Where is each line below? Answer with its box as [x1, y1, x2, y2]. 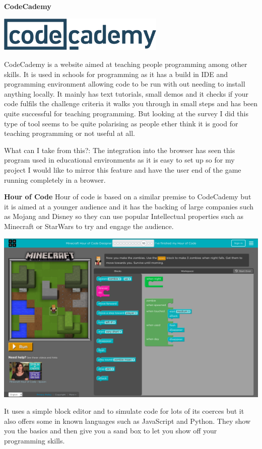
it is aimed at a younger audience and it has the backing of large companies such [4, 201, 254, 211]
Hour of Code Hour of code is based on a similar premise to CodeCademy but [4, 191, 251, 202]
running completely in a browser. [4, 174, 106, 185]
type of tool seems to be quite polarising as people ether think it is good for [4, 118, 238, 128]
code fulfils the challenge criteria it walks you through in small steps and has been [4, 98, 258, 109]
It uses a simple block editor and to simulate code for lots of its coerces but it [4, 406, 244, 416]
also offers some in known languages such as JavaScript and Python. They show [4, 415, 251, 426]
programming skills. [4, 435, 65, 445]
